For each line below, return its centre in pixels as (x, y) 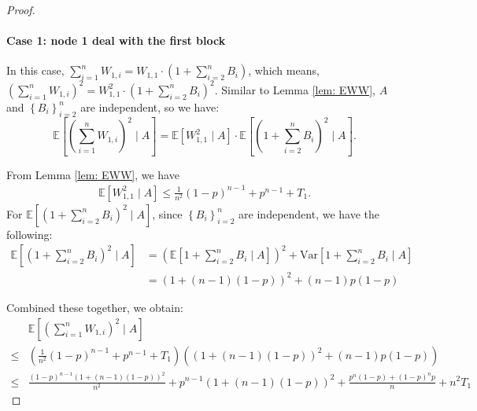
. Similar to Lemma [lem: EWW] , (295, 89)
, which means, (284, 70)
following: (30, 234)
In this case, (35, 70)
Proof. (21, 9)
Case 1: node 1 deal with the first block (116, 40)
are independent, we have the (309, 213)
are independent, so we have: (150, 106)
